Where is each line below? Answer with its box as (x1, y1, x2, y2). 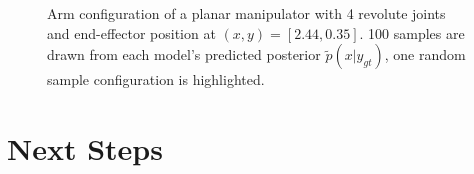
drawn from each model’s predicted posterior (47, 44, 321, 65)
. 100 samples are (359, 22, 465, 43)
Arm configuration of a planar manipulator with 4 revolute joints (47, 3, 446, 23)
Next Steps (7, 127, 163, 168)
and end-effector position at (47, 22, 216, 43)
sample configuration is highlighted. (47, 69, 265, 90)
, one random (384, 44, 466, 65)
